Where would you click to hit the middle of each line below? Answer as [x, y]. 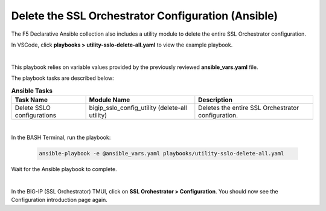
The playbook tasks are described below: [62, 78]
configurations [36, 115]
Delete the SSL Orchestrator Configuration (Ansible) [144, 16]
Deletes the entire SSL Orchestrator [249, 108]
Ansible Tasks [32, 91]
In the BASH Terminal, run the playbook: [61, 138]
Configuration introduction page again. [59, 200]
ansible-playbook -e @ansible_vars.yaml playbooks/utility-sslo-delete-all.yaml [161, 154]
